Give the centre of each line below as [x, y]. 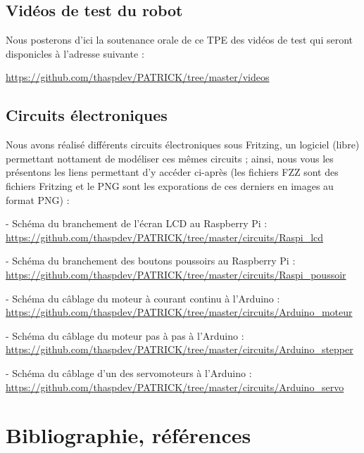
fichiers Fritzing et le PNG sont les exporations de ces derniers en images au [170, 185]
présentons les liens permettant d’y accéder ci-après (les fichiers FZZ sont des [172, 172]
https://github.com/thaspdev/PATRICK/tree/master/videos [138, 77]
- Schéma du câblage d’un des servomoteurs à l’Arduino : [129, 372]
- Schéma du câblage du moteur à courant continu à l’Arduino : [143, 298]
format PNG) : [38, 199]
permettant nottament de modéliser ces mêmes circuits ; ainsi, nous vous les [170, 158]
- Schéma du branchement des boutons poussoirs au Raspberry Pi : [151, 261]
